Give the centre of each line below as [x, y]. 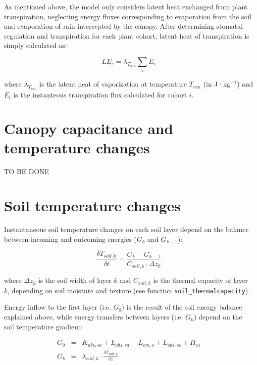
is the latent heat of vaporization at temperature [113, 84]
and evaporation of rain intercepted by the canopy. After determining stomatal [124, 26]
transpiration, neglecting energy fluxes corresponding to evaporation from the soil [128, 16]
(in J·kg [217, 84]
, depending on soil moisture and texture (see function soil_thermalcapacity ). [129, 290]
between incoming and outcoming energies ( [71, 239]
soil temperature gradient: [43, 326]
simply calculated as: [36, 45]
